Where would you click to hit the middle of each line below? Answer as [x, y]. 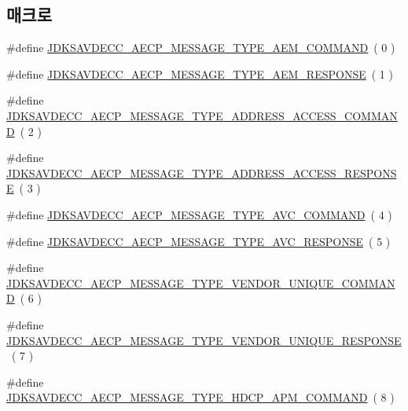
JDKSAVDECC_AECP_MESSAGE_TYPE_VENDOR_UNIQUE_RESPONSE [204, 340]
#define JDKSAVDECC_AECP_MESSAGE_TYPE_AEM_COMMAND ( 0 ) [201, 48]
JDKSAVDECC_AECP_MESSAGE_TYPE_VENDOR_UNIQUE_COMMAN [201, 283]
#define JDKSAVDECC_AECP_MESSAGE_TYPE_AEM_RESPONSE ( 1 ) [200, 73]
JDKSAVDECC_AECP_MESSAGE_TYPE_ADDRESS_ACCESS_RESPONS [202, 172]
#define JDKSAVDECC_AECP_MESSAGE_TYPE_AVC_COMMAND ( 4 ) [199, 214]
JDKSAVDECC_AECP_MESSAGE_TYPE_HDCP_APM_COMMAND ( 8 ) [200, 397]
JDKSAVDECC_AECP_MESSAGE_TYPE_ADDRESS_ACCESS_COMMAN [202, 115]
